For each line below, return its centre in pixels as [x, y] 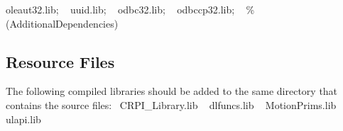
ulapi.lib [23, 119]
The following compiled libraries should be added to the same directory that [172, 91]
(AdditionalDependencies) [62, 23]
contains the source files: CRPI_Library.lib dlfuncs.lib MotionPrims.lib [171, 104]
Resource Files [60, 61]
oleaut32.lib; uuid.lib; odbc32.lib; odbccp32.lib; [120, 9]
